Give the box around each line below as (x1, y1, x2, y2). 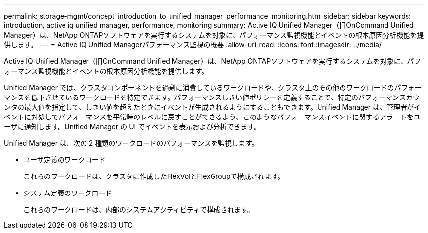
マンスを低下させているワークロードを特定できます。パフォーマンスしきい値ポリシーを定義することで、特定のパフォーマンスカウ (4, 93, 420, 101)
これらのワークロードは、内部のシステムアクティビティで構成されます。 (23, 205, 254, 214)
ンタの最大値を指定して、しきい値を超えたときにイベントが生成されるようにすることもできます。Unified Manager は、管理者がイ (4, 103, 421, 111)
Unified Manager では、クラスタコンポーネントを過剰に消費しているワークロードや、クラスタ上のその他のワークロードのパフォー (4, 83, 422, 92)
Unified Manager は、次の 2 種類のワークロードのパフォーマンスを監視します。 (4, 139, 258, 147)
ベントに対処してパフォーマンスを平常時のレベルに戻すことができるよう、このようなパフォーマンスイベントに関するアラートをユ (4, 113, 421, 121)
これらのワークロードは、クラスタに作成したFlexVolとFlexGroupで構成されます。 (23, 172, 285, 180)
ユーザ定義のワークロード (23, 155, 106, 164)
